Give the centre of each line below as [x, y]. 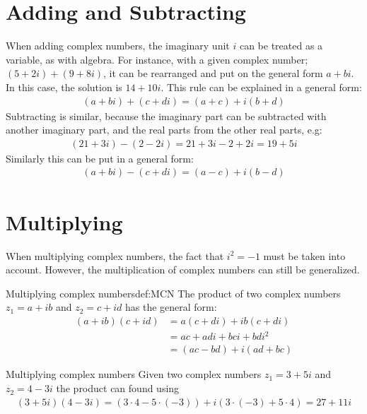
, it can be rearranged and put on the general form [213, 73]
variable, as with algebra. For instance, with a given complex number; [157, 59]
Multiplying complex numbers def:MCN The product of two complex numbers [173, 293]
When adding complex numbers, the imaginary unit [118, 46]
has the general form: [171, 307]
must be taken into [304, 255]
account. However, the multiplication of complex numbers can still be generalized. [183, 270]
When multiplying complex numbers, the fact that [115, 255]
